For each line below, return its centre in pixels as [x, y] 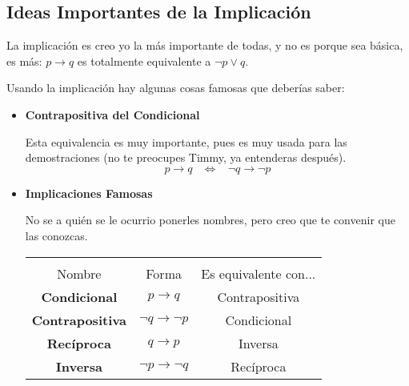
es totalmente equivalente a [144, 60]
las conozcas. [56, 235]
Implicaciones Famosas [89, 193]
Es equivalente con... [259, 273]
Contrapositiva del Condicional [112, 114]
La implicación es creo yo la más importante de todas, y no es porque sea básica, [205, 45]
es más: [24, 60]
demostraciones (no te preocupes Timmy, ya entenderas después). [186, 157]
